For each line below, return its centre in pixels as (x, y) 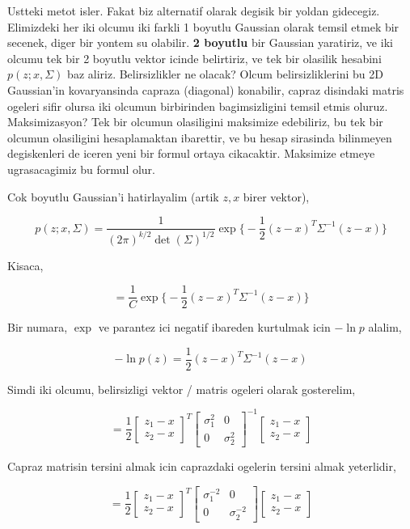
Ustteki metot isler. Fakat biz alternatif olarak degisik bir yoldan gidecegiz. (194, 11)
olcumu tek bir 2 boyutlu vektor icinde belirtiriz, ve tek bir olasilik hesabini (194, 58)
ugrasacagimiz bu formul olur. (81, 169)
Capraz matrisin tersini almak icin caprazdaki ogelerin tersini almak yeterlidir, (202, 466)
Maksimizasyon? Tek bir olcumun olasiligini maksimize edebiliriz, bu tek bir (195, 122)
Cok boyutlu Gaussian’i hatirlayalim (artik (113, 196)
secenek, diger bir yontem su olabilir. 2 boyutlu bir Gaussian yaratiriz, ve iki (200, 42)
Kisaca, (25, 265)
